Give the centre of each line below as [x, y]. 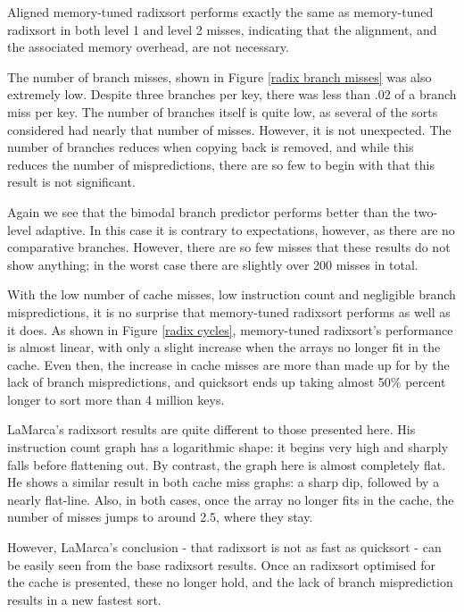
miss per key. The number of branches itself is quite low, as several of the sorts [223, 111]
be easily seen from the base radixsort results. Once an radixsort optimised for [221, 564]
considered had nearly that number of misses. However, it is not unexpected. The [229, 129]
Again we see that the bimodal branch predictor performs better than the [209, 211]
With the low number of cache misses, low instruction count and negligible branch [232, 294]
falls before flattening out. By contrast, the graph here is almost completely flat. [227, 464]
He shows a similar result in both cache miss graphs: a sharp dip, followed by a [224, 482]
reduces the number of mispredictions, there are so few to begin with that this [221, 164]
